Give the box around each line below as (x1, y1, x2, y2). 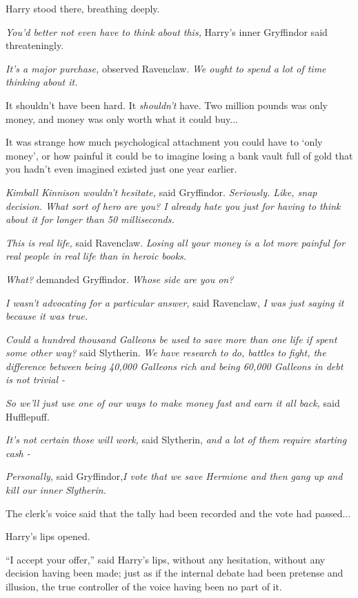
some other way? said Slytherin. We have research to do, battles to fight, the (6, 345, 326, 360)
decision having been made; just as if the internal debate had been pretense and (6, 566, 344, 580)
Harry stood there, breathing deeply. (6, 1, 160, 15)
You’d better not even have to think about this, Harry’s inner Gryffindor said (6, 24, 328, 39)
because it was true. (6, 309, 88, 323)
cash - (6, 445, 30, 460)
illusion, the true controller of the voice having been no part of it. (6, 579, 282, 593)
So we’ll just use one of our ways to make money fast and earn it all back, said (6, 396, 340, 410)
